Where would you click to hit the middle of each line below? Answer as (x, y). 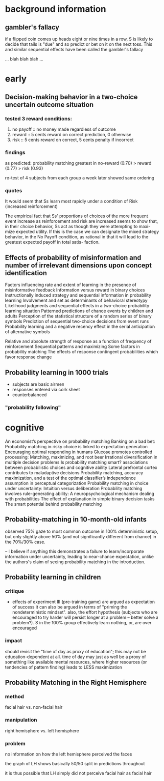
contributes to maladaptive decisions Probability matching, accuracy (74, 472)
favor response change (29, 357)
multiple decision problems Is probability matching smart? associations (77, 462)
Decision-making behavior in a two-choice (71, 97)
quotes (14, 191)
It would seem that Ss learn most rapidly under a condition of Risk (71, 201)
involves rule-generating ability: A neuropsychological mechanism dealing (80, 493)
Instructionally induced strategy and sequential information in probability (78, 295)
